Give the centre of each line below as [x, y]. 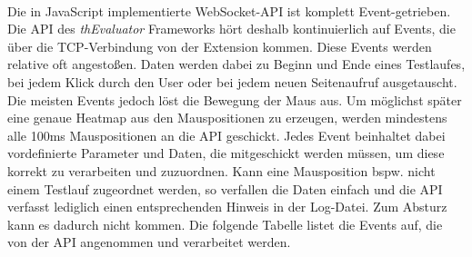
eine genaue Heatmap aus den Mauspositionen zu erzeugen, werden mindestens [227, 118]
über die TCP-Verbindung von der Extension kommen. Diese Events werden [220, 46]
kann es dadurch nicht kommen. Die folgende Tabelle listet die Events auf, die [225, 224]
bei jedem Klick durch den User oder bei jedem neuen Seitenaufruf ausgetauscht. [232, 81]
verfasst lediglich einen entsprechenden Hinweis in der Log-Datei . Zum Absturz [227, 207]
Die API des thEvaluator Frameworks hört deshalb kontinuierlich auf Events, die [231, 29]
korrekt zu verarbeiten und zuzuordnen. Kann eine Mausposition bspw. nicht [221, 170]
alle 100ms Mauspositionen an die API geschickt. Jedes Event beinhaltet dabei [226, 135]
